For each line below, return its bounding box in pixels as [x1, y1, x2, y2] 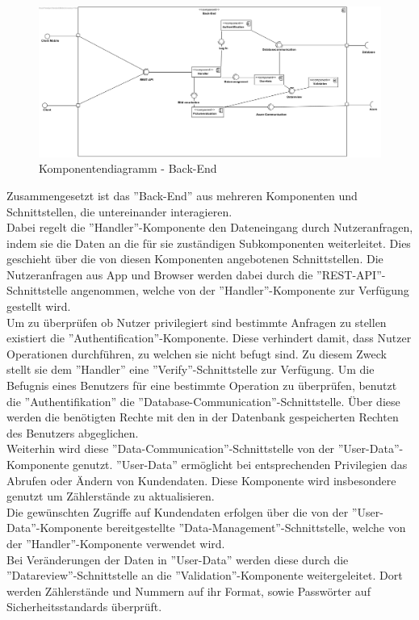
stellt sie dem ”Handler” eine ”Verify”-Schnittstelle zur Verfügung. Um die [6, 361, 375, 378]
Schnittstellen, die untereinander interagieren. [6, 203, 233, 220]
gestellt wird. [6, 298, 71, 315]
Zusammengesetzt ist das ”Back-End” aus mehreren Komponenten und [6, 186, 358, 203]
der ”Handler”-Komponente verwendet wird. [6, 534, 225, 551]
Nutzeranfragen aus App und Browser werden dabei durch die [6, 266, 313, 283]
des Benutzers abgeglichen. [6, 424, 139, 441]
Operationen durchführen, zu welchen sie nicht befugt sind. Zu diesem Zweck [6, 345, 387, 362]
